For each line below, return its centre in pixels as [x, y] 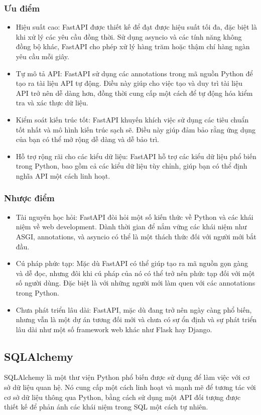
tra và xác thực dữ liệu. [52, 103]
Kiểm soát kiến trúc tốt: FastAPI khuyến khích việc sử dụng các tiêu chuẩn [132, 119]
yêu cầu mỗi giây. [42, 56]
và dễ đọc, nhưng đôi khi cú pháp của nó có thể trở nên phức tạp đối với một [135, 273]
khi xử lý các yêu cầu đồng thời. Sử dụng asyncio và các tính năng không [129, 36]
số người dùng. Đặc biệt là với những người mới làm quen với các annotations [136, 283]
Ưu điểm [22, 8]
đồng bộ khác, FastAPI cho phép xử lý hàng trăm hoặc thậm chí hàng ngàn [133, 46]
